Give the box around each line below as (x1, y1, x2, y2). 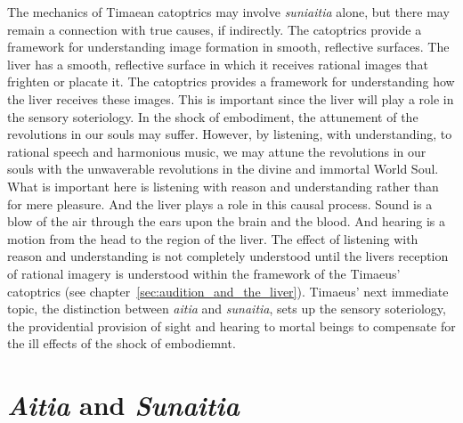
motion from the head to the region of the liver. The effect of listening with (7, 229, 418, 248)
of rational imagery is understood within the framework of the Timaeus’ (7, 264, 401, 282)
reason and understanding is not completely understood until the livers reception (7, 247, 449, 265)
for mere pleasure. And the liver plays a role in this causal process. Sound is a (7, 194, 433, 213)
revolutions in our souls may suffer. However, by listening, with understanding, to (7, 125, 452, 143)
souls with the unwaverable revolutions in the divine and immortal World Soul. (7, 159, 439, 178)
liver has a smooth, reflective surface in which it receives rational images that (7, 54, 429, 73)
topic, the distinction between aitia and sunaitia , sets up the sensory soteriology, (7, 299, 446, 318)
